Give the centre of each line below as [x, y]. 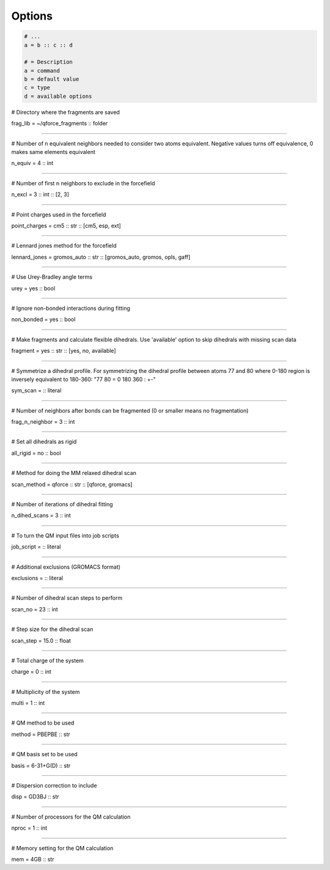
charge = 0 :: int [31, 672]
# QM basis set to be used [44, 754]
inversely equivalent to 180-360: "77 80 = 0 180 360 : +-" [83, 379]
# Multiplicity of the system [46, 691]
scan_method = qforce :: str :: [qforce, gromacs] [72, 484]
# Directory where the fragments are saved [66, 112]
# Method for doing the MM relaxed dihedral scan [74, 473]
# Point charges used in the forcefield [59, 215]
